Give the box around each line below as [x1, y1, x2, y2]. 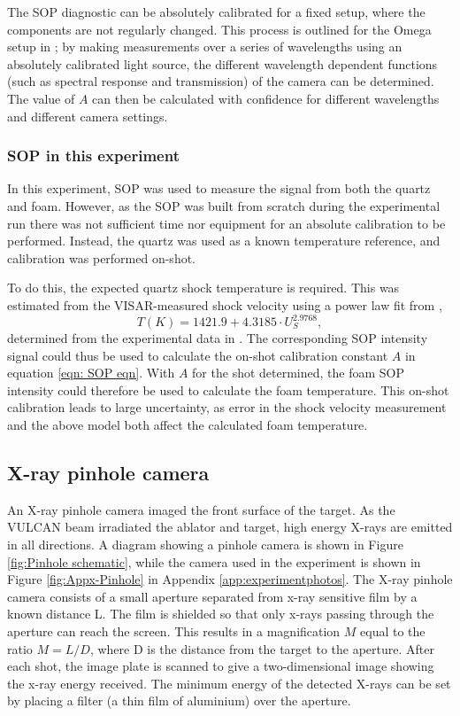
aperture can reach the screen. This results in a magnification [7, 621, 341, 640]
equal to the [360, 621, 425, 640]
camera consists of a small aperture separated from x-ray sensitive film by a [7, 587, 418, 605]
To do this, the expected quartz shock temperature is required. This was [7, 278, 400, 297]
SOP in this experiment [7, 144, 180, 167]
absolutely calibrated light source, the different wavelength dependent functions [7, 54, 438, 73]
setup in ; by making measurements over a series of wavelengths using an [7, 37, 402, 56]
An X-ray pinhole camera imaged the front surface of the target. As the [7, 500, 395, 518]
